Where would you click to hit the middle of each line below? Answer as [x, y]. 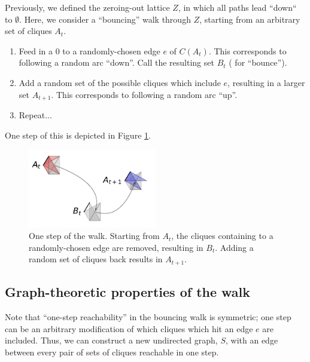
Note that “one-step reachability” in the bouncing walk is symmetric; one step [148, 316]
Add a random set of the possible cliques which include [120, 82]
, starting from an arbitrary [250, 19]
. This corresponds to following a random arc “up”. [144, 94]
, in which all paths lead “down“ [237, 7]
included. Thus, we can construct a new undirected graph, [111, 340]
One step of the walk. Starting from [94, 236]
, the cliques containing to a [222, 236]
